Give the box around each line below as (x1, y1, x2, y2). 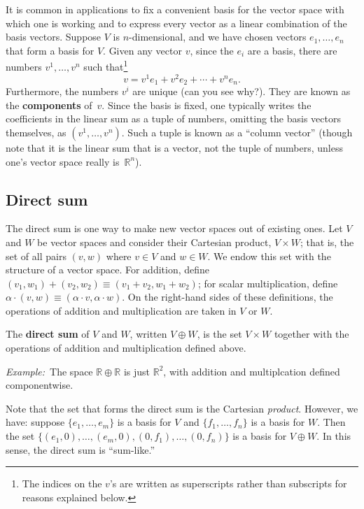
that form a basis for (6, 43, 94, 57)
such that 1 (83, 57, 128, 74)
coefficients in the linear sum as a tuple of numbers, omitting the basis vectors (6, 111, 341, 126)
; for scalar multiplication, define (197, 275, 338, 290)
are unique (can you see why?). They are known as (132, 84, 351, 99)
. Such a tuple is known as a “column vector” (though (121, 124, 353, 139)
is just (123, 364, 150, 378)
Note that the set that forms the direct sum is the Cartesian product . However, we (6, 401, 358, 415)
